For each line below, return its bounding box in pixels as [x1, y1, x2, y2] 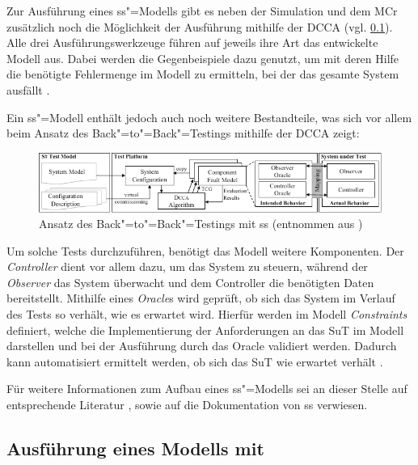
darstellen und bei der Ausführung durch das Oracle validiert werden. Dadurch [6, 337, 397, 354]
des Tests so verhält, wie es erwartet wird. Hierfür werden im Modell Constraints [6, 306, 407, 323]
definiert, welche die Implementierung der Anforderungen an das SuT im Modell [6, 321, 404, 338]
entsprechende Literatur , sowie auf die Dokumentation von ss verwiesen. [6, 396, 368, 413]
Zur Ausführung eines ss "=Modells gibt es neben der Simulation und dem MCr [6, 2, 398, 19]
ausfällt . [6, 81, 50, 98]
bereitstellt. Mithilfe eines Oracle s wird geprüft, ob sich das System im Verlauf [6, 290, 395, 306]
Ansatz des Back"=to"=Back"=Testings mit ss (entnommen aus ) [39, 215, 363, 232]
